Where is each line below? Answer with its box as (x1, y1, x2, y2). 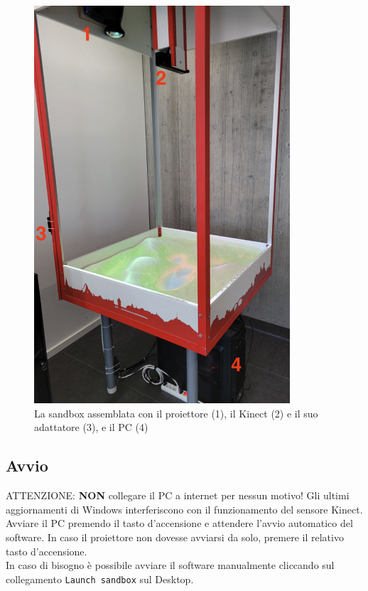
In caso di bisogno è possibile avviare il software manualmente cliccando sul (6, 558, 335, 573)
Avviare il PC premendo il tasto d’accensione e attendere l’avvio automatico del (6, 516, 353, 531)
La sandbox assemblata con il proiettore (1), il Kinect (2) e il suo (34, 405, 318, 420)
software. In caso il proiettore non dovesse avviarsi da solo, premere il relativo (6, 529, 344, 544)
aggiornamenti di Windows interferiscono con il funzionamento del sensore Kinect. (6, 501, 363, 516)
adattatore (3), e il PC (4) (34, 420, 148, 435)
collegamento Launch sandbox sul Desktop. (6, 571, 194, 586)
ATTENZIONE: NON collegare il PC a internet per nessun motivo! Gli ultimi (6, 488, 350, 503)
